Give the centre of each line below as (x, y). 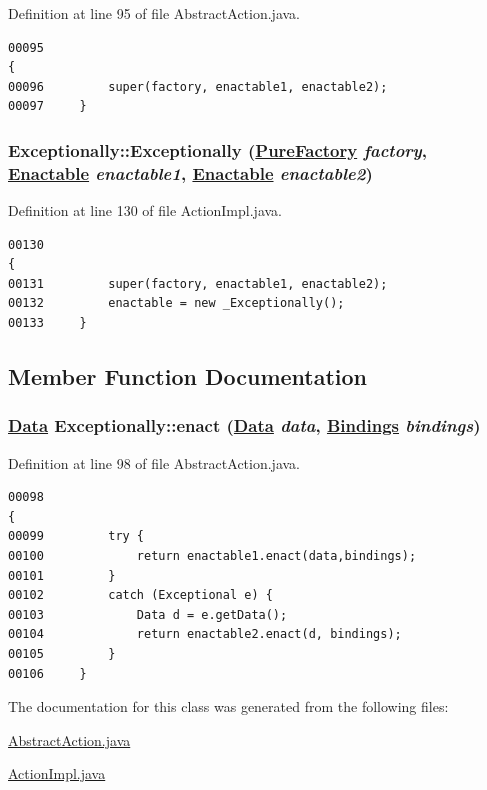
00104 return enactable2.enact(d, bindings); (205, 634)
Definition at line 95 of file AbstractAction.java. (154, 13)
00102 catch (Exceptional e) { (140, 595)
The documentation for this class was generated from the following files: (228, 706)
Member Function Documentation (188, 376)
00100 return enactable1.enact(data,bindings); (212, 556)
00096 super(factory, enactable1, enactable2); (198, 86)
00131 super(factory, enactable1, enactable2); (198, 283)
